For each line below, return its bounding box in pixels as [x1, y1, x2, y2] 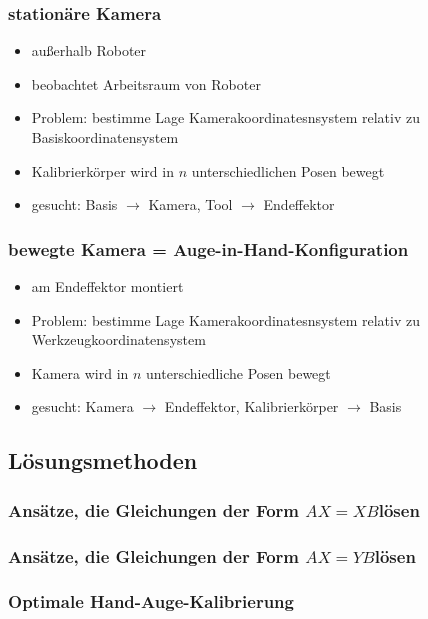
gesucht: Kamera [31, 396, 134, 417]
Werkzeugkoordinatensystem [31, 329, 206, 350]
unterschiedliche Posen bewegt [146, 362, 331, 383]
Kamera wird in [31, 362, 129, 383]
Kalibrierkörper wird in [31, 160, 174, 181]
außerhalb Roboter [31, 40, 147, 61]
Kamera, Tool [148, 194, 233, 215]
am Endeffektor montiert [31, 276, 184, 296]
